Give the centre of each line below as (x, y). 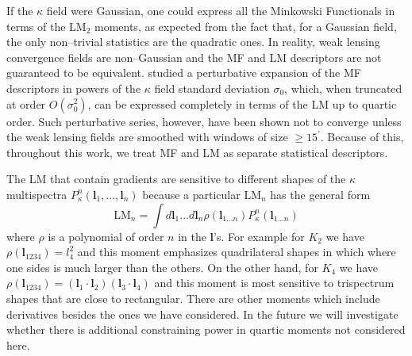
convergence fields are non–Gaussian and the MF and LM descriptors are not (194, 57)
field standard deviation (212, 88)
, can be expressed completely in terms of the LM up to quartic (242, 103)
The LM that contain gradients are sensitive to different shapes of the (176, 179)
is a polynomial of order (106, 236)
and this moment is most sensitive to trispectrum (274, 283)
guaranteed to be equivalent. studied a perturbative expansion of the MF (184, 73)
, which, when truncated (343, 88)
